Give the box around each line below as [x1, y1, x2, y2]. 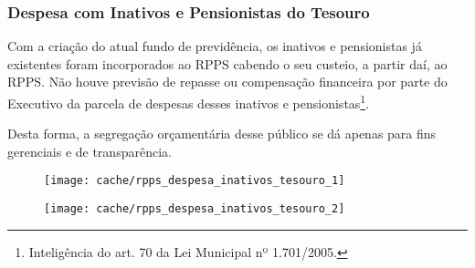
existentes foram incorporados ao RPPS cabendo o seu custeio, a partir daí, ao [7, 54, 448, 73]
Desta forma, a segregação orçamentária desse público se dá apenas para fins [7, 124, 437, 143]
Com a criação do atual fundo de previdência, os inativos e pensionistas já [7, 36, 422, 56]
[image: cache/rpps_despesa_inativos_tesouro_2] [44, 202, 345, 216]
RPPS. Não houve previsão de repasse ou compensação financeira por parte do [7, 72, 448, 91]
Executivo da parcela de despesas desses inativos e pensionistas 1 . [7, 91, 370, 112]
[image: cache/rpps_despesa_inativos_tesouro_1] [44, 174, 345, 188]
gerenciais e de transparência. [7, 141, 172, 160]
